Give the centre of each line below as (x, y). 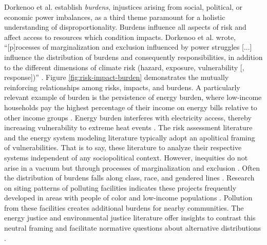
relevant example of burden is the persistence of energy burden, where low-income (133, 97)
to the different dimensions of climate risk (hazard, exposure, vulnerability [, (124, 67)
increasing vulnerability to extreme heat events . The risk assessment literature (128, 127)
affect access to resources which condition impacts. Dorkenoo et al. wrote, (120, 37)
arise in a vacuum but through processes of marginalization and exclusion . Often (132, 167)
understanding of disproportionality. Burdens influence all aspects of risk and (125, 27)
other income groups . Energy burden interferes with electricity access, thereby (128, 117)
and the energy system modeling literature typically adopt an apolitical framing (130, 137)
